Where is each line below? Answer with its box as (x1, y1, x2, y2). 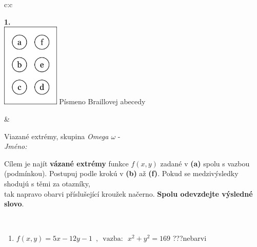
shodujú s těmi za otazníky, (4, 178, 90, 188)
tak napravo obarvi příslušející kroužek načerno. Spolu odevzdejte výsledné (4, 188, 253, 199)
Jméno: (4, 141, 27, 151)
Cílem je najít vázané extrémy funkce (4, 158, 129, 168)
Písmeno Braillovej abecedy (59, 96, 146, 107)
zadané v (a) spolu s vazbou (160, 158, 250, 168)
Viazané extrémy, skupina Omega (4, 130, 109, 141)
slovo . (4, 198, 24, 209)
